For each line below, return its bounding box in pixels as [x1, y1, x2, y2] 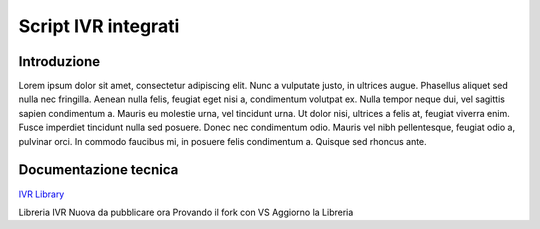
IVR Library [18, 188, 65, 200]
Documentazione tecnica [18, 161, 179, 179]
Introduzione [18, 53, 101, 70]
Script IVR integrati [18, 15, 180, 37]
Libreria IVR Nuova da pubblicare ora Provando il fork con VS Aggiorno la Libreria [18, 206, 354, 218]
